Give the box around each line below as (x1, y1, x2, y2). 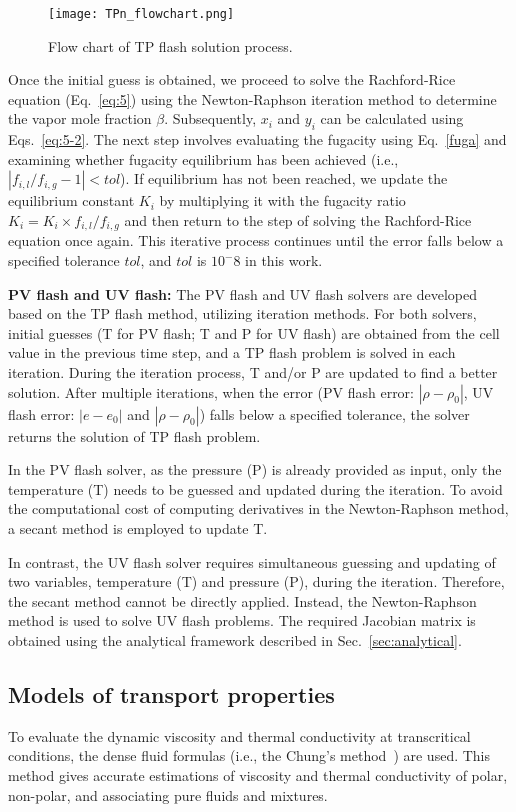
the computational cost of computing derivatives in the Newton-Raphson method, (8, 498, 509, 519)
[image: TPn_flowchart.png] (48, 7, 235, 21)
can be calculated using (320, 108, 464, 129)
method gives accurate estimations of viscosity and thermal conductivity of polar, (8, 764, 508, 785)
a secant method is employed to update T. (8, 518, 268, 538)
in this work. (245, 250, 323, 271)
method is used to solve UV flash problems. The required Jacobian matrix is (8, 610, 476, 631)
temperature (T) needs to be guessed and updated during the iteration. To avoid (8, 478, 503, 499)
